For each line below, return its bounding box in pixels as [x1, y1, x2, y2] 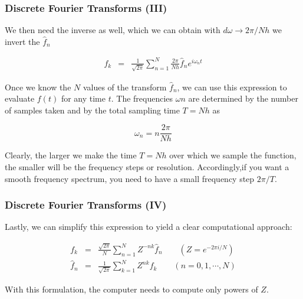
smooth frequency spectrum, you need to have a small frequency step [5, 172, 255, 184]
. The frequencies [111, 92, 173, 105]
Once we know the [5, 80, 71, 93]
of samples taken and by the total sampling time [5, 103, 180, 116]
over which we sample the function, [169, 149, 297, 161]
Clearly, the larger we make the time [5, 149, 137, 161]
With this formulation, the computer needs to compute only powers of [5, 283, 258, 295]
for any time [61, 92, 106, 105]
